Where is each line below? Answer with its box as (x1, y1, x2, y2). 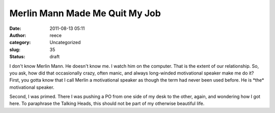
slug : (9, 46, 20, 53)
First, (9, 77, 20, 83)
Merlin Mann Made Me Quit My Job (9, 8, 161, 19)
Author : (9, 32, 26, 38)
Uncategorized (49, 40, 81, 46)
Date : (9, 25, 21, 31)
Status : (9, 54, 25, 60)
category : (9, 40, 31, 46)
